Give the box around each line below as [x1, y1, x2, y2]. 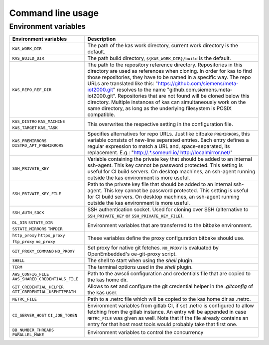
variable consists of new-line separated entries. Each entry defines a [87, 137, 249, 144]
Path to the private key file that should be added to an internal [87, 181, 232, 188]
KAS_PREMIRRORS [12, 138, 47, 144]
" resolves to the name [113, 86, 166, 93]
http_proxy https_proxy [12, 233, 65, 238]
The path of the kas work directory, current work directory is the [87, 42, 239, 49]
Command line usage [9, 7, 99, 18]
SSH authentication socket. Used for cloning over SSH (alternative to [87, 206, 249, 213]
